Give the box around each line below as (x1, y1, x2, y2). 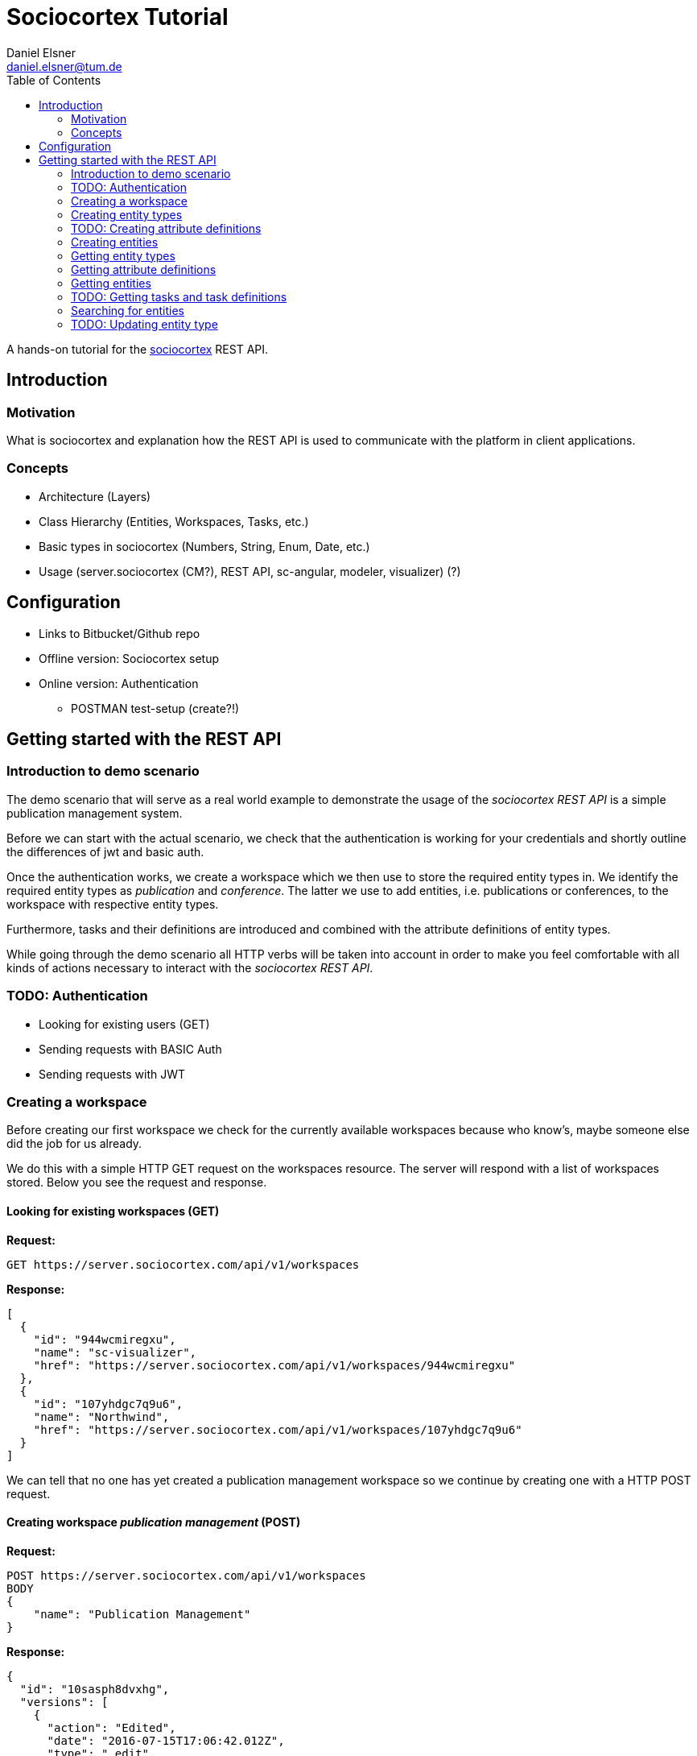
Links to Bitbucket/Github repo (39, 626, 200, 640)
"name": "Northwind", (33, 1410, 170, 1423)
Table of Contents (6, 72, 101, 87)
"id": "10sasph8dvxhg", (19, 1682, 170, 1696)
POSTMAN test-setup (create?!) (71, 701, 240, 715)
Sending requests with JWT (39, 1066, 186, 1081)
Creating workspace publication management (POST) (6, 1515, 301, 1530)
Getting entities (71, 275, 151, 290)
